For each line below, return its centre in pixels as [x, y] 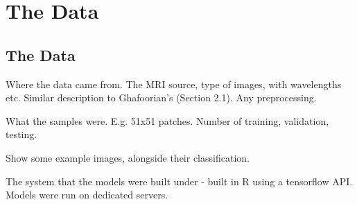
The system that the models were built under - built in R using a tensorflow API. [179, 181]
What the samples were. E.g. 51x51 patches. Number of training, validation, [167, 120]
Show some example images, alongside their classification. [128, 157]
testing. [21, 134]
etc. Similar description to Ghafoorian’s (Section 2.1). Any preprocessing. [161, 97]
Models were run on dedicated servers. [87, 195]
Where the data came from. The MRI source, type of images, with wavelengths [174, 84]
